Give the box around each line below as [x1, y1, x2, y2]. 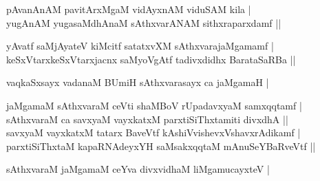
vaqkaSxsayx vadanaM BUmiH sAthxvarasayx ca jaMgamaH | [6, 75, 269, 89]
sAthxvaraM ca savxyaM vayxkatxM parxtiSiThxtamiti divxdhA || [6, 111, 288, 126]
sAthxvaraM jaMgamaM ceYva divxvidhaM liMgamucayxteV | [6, 162, 270, 176]
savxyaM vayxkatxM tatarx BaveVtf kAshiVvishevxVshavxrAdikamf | [6, 125, 301, 140]
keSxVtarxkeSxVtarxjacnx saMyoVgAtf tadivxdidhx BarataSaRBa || [6, 52, 296, 66]
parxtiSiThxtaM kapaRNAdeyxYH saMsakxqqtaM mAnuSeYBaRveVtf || [6, 138, 316, 153]
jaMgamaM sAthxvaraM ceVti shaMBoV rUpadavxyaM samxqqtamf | [6, 98, 302, 112]
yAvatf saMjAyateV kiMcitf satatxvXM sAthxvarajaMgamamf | [6, 39, 274, 53]
